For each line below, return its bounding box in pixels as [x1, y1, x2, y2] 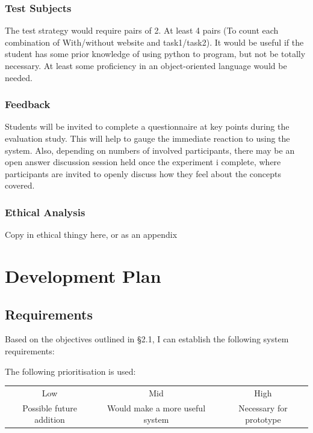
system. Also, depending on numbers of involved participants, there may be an [5, 144, 295, 156]
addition [34, 413, 65, 426]
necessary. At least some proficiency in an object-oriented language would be [5, 59, 287, 71]
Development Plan [5, 263, 161, 288]
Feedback [5, 97, 51, 112]
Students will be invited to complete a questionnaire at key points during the [5, 120, 290, 133]
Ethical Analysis [5, 204, 85, 219]
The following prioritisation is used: [5, 365, 136, 377]
